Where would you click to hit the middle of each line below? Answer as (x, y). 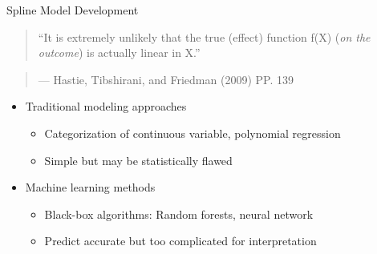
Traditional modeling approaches (106, 106)
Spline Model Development (73, 10)
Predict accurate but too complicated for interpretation (180, 241)
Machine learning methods (90, 187)
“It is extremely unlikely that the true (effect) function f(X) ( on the (204, 36)
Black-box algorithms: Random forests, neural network (179, 214)
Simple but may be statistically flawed (138, 160)
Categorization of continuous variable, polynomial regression (193, 133)
